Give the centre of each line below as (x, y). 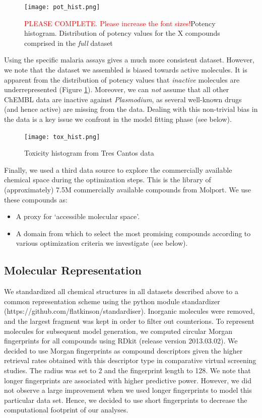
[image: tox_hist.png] (62, 137)
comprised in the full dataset (69, 43)
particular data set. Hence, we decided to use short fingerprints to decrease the (126, 400)
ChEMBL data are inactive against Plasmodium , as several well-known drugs (123, 99)
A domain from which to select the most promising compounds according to (133, 233)
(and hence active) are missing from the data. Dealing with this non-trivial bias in (131, 109)
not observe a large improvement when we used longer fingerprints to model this (128, 390)
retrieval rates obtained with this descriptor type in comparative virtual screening (130, 360)
